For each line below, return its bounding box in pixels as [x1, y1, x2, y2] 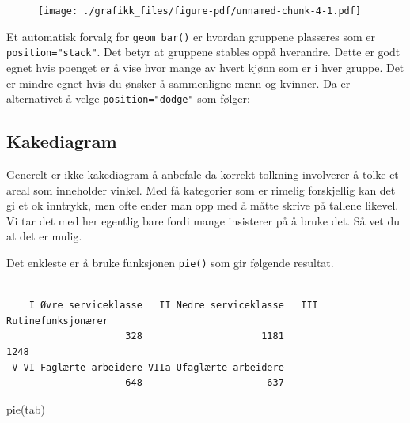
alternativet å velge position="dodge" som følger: [6, 90, 250, 107]
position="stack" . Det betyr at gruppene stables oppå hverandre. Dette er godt [6, 43, 401, 60]
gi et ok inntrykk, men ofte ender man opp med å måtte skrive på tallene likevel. [6, 197, 399, 213]
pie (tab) [6, 400, 46, 417]
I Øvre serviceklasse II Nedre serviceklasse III [28, 300, 318, 312]
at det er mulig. [6, 228, 82, 244]
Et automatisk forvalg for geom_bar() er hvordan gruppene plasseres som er [6, 28, 376, 44]
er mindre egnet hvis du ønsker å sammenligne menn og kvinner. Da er [6, 74, 351, 91]
